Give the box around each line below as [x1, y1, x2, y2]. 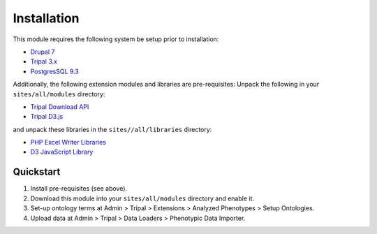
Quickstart [13, 166, 61, 178]
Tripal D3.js [30, 112, 64, 121]
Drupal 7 [30, 47, 55, 56]
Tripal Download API [30, 102, 89, 111]
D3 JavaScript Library [30, 147, 94, 156]
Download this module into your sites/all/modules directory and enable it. [30, 194, 255, 203]
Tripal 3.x [30, 57, 57, 66]
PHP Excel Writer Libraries [30, 138, 106, 147]
